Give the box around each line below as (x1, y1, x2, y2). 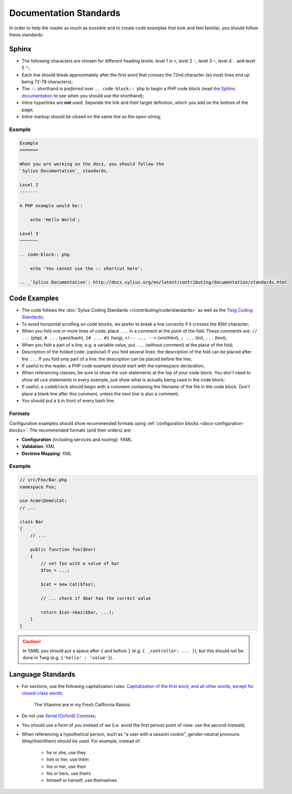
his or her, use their (46, 763, 87, 769)
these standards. (9, 31, 44, 37)
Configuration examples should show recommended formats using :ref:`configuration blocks (9, 421, 199, 427)
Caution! (22, 639, 41, 645)
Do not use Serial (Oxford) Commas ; (21, 713, 97, 719)
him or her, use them (46, 757, 89, 763)
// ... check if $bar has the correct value (40, 595, 151, 601)
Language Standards (9, 670, 76, 679)
